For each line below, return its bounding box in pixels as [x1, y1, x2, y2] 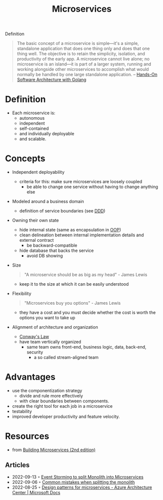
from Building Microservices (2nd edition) [12, 447, 96, 453]
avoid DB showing [26, 253, 63, 259]
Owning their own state [12, 217, 59, 223]
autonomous [19, 115, 45, 121]
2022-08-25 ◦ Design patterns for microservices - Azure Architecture [12, 484, 152, 490]
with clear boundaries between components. [19, 398, 109, 404]
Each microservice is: [12, 110, 55, 116]
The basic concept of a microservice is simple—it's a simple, [17, 41, 139, 46]
